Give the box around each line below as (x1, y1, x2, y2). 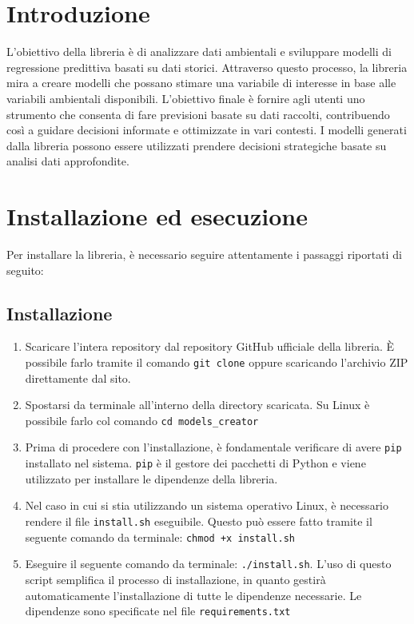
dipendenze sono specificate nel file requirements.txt (25, 602, 291, 619)
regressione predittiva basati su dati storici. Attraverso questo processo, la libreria (6, 58, 408, 75)
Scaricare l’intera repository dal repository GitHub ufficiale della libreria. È (25, 338, 395, 355)
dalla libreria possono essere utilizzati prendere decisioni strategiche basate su (6, 137, 387, 153)
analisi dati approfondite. (6, 153, 129, 169)
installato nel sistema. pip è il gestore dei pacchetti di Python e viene (25, 455, 366, 471)
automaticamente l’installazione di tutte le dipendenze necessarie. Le (25, 586, 362, 603)
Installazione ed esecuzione (6, 200, 308, 233)
